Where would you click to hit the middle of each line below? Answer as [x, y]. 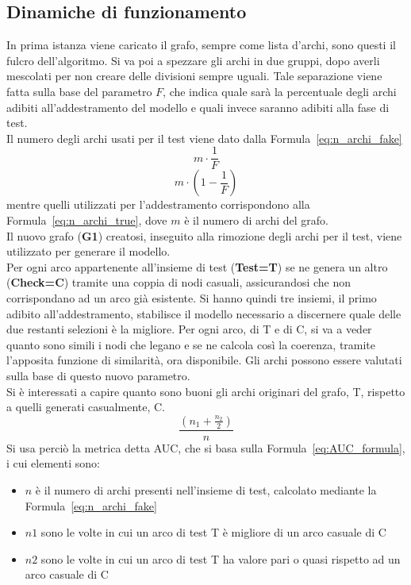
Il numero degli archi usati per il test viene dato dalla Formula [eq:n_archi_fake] [204, 138]
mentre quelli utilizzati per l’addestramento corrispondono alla [158, 204]
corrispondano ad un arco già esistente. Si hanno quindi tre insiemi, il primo [192, 297]
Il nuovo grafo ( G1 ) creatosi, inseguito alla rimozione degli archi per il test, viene [204, 235]
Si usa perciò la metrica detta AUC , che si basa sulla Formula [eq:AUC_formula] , [206, 447]
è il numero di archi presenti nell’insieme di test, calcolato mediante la [206, 489]
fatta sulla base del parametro [79, 91]
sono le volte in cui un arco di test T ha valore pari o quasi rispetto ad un [221, 558]
